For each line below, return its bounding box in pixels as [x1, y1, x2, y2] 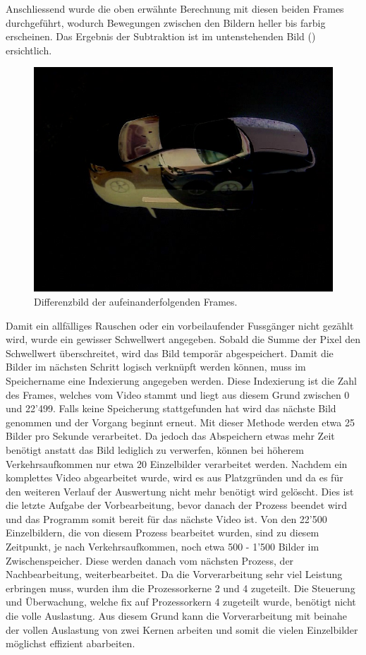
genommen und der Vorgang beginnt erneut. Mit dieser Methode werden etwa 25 [6, 414, 355, 429]
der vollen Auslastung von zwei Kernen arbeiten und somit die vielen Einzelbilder [6, 622, 358, 637]
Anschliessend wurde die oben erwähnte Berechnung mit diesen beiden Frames [6, 1, 344, 16]
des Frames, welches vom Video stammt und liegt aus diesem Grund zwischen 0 [6, 387, 350, 402]
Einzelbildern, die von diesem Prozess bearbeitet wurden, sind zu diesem [6, 525, 319, 540]
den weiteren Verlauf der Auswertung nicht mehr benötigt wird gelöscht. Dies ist [6, 483, 354, 498]
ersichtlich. [6, 42, 52, 57]
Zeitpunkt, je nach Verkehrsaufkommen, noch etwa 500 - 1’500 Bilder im [6, 539, 319, 554]
